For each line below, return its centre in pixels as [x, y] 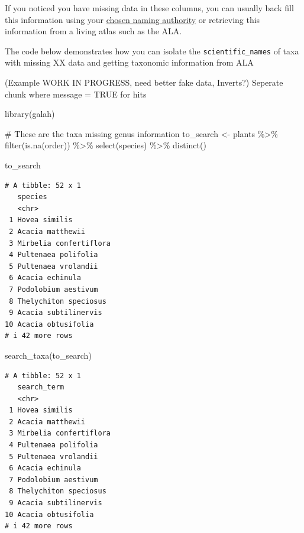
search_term [41, 387]
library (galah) [30, 114]
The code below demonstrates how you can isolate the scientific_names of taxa [152, 51]
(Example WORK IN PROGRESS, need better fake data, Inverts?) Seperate [144, 82]
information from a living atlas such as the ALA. [93, 31]
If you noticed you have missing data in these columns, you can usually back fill [149, 8]
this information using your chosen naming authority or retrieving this [132, 19]
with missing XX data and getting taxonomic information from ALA [129, 62]
